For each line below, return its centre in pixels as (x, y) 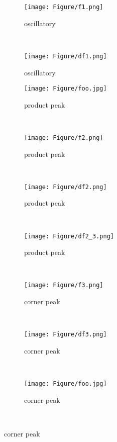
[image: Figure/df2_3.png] (69, 236)
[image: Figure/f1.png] (64, 7)
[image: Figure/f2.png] (64, 138)
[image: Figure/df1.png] (66, 56)
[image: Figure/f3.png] (64, 285)
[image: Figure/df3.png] (66, 335)
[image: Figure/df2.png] (66, 187)
